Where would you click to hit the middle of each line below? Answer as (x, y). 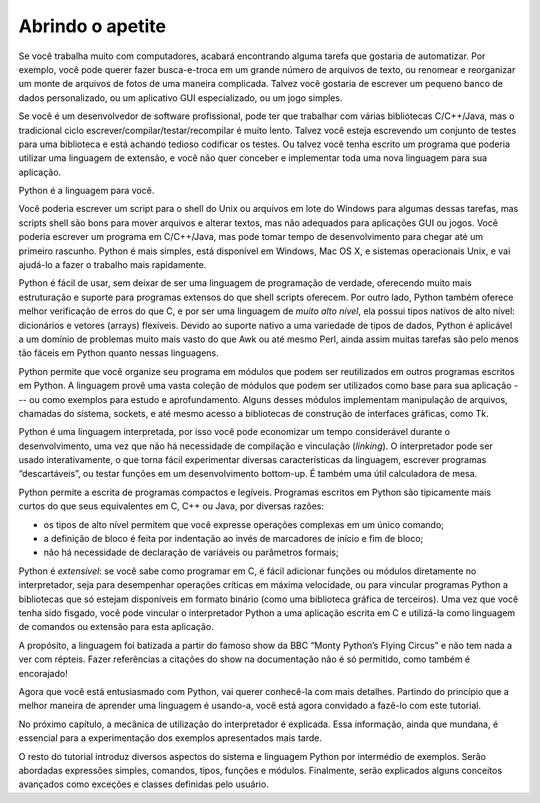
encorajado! (43, 673)
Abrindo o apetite (92, 26)
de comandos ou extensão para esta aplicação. (116, 627)
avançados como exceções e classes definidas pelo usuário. (143, 784)
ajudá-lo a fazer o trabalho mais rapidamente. (112, 265)
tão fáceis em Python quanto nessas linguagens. (118, 353)
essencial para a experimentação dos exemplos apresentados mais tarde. (170, 738)
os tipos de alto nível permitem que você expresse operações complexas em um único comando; (244, 524)
